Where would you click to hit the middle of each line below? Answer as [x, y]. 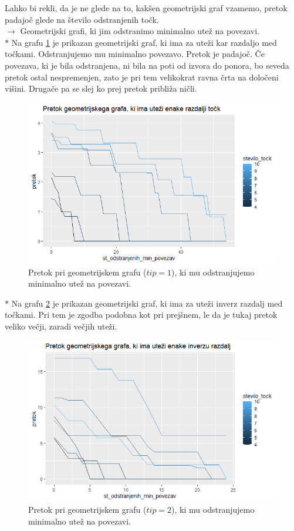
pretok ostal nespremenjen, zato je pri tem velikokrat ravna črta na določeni [142, 77]
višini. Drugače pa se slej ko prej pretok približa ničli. [101, 88]
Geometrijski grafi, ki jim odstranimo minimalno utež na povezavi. [140, 31]
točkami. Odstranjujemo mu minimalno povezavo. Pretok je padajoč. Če [135, 54]
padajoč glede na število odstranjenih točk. [82, 19]
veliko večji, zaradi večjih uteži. [61, 326]
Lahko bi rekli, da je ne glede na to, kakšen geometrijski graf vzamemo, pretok [146, 8]
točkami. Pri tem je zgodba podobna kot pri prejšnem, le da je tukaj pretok [141, 315]
